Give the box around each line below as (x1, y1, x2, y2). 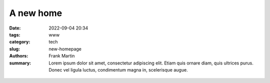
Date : (9, 25, 21, 31)
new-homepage (48, 45, 82, 52)
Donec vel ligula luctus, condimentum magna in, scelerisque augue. (48, 66, 188, 72)
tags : (9, 31, 20, 37)
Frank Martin (48, 53, 75, 59)
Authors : (9, 53, 28, 59)
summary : (9, 60, 31, 66)
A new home (9, 7, 62, 18)
